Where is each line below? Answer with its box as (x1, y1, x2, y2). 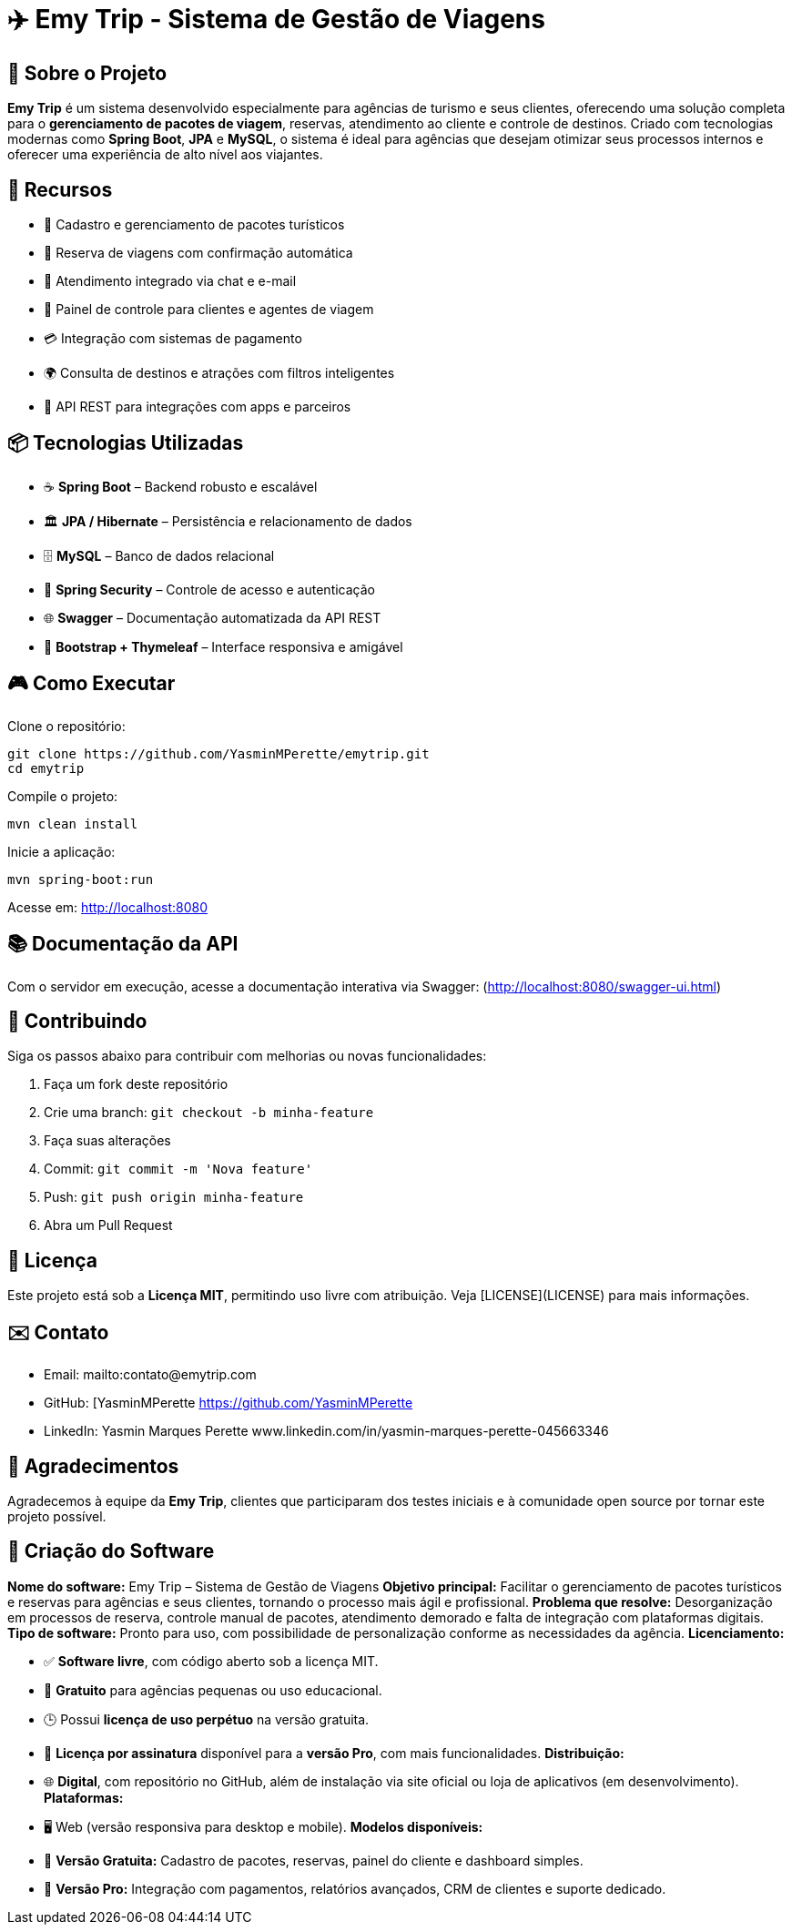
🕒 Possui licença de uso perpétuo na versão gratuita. (44, 1711, 370, 1727)
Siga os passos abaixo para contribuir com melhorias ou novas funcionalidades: (7, 1048, 487, 1064)
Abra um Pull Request (44, 1217, 173, 1234)
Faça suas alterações (44, 1133, 171, 1149)
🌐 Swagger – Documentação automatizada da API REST (44, 609, 381, 625)
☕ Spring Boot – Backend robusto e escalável (44, 478, 318, 494)
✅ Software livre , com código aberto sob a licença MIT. (44, 1652, 379, 1669)
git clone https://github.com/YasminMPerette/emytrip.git (7, 746, 430, 761)
